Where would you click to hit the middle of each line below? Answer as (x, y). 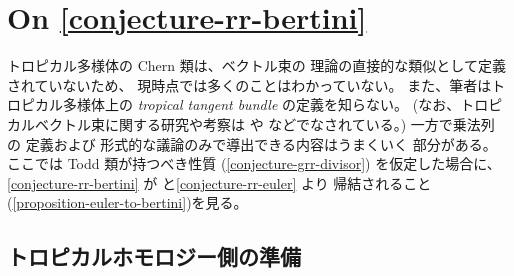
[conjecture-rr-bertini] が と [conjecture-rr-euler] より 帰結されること (219, 182)
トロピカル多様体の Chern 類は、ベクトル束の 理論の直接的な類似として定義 (256, 65)
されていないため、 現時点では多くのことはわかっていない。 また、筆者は (249, 84)
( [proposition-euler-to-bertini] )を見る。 (127, 202)
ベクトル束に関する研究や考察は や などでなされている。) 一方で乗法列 (264, 123)
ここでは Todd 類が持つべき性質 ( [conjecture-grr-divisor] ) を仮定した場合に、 (254, 163)
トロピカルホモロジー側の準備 (154, 256)
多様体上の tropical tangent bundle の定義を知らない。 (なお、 (261, 104)
